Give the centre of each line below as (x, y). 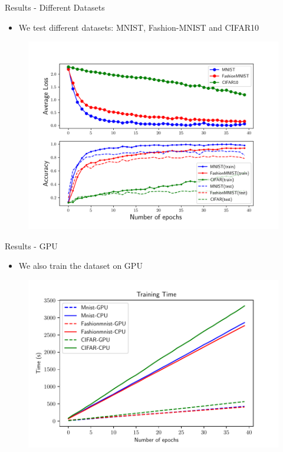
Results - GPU (31, 245)
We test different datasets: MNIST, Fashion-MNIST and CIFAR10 (139, 27)
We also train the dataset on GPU (80, 266)
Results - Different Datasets (55, 7)
